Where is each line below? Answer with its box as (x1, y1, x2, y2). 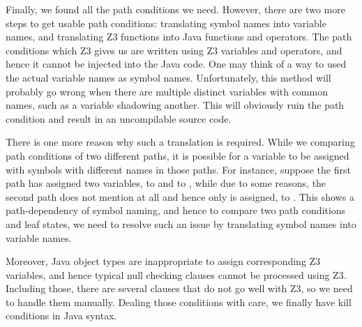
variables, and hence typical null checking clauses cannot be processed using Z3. (6, 267, 347, 282)
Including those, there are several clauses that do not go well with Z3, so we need (6, 281, 353, 296)
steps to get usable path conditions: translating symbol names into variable (6, 15, 326, 30)
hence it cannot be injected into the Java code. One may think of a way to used (6, 56, 347, 71)
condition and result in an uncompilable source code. (6, 111, 232, 126)
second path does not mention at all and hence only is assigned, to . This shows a (6, 189, 354, 204)
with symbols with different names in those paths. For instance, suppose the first (6, 162, 351, 176)
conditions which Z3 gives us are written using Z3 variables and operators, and (6, 43, 342, 57)
